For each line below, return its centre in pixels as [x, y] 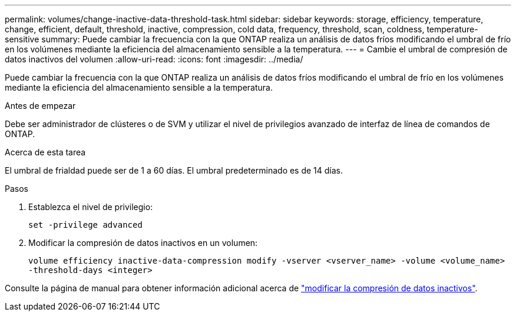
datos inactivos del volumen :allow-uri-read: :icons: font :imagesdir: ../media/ [154, 59]
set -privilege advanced [85, 225]
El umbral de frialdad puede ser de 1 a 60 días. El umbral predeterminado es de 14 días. [174, 170]
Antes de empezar [40, 106]
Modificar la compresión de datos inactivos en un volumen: [143, 243]
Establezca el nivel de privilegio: [91, 207]
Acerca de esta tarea [45, 152]
